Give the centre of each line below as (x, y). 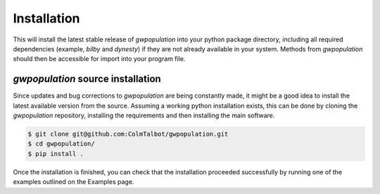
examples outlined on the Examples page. (74, 182)
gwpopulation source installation (87, 79)
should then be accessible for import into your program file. (99, 59)
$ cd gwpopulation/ (61, 144)
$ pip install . (56, 154)
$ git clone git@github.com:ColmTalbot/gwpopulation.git (128, 134)
